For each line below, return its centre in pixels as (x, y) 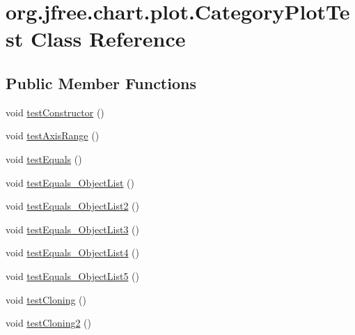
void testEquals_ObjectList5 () (72, 275)
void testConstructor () (55, 112)
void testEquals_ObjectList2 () (72, 206)
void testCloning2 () (48, 323)
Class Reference (108, 39)
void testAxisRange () (53, 135)
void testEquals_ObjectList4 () (72, 252)
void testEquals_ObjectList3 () (72, 229)
